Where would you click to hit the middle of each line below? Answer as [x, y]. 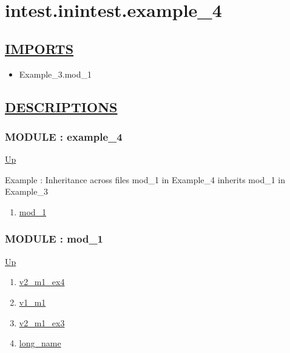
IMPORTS [39, 48]
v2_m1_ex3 [42, 322]
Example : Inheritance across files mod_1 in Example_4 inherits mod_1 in [145, 179]
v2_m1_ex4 [42, 282]
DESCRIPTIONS [61, 106]
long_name [40, 343]
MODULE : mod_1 [54, 239]
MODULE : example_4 [64, 136]
